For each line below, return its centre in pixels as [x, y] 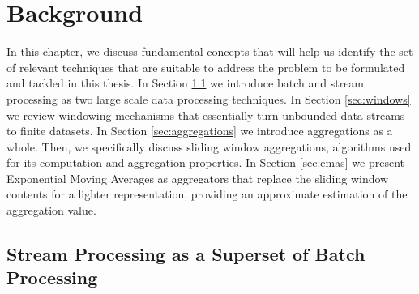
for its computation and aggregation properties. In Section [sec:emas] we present [205, 162]
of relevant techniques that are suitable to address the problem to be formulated [206, 67]
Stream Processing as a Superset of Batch [186, 254]
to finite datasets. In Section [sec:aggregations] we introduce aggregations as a [200, 131]
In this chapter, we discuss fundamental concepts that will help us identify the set [210, 51]
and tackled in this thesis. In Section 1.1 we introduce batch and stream [186, 83]
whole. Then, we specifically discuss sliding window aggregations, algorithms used [209, 146]
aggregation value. [51, 210]
